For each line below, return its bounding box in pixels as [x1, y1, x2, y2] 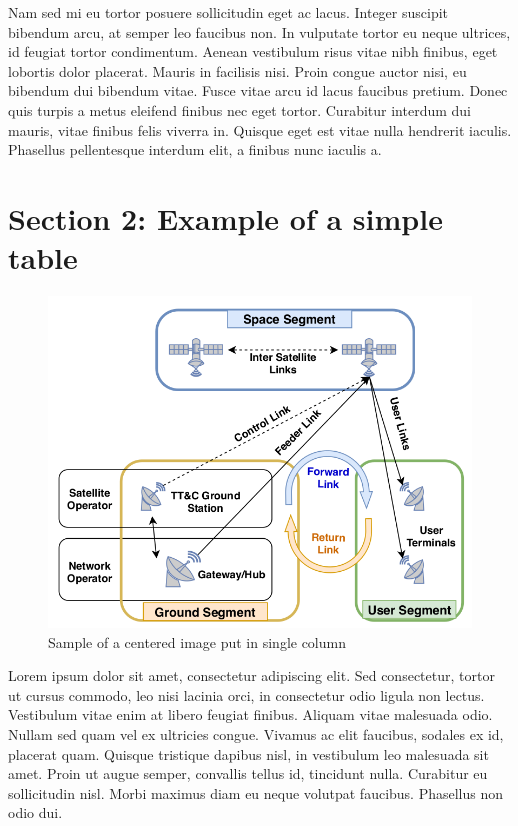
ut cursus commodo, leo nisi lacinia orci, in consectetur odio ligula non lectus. [8, 684, 485, 705]
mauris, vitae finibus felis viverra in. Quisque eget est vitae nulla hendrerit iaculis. [8, 119, 512, 140]
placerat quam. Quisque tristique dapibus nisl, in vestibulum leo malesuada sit [8, 743, 489, 764]
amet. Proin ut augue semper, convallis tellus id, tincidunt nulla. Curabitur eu [8, 763, 488, 784]
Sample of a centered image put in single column [48, 631, 346, 652]
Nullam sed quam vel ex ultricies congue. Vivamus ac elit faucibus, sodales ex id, [8, 724, 504, 745]
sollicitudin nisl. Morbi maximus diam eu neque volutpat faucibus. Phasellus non [8, 782, 504, 803]
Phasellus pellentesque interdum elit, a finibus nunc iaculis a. [8, 139, 382, 160]
